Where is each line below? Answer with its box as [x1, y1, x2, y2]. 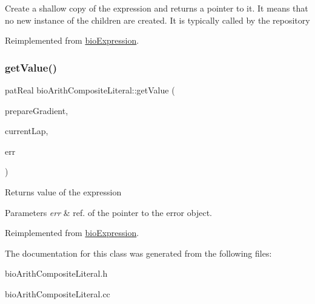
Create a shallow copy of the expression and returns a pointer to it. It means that [5, 2, 308, 14]
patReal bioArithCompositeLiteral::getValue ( [5, 84, 175, 96]
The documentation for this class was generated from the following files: [5, 246, 272, 259]
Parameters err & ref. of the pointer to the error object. [5, 206, 212, 218]
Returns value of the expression [5, 185, 122, 198]
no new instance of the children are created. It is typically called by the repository [5, 13, 310, 26]
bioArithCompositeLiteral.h [5, 267, 108, 280]
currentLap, [5, 124, 48, 137]
